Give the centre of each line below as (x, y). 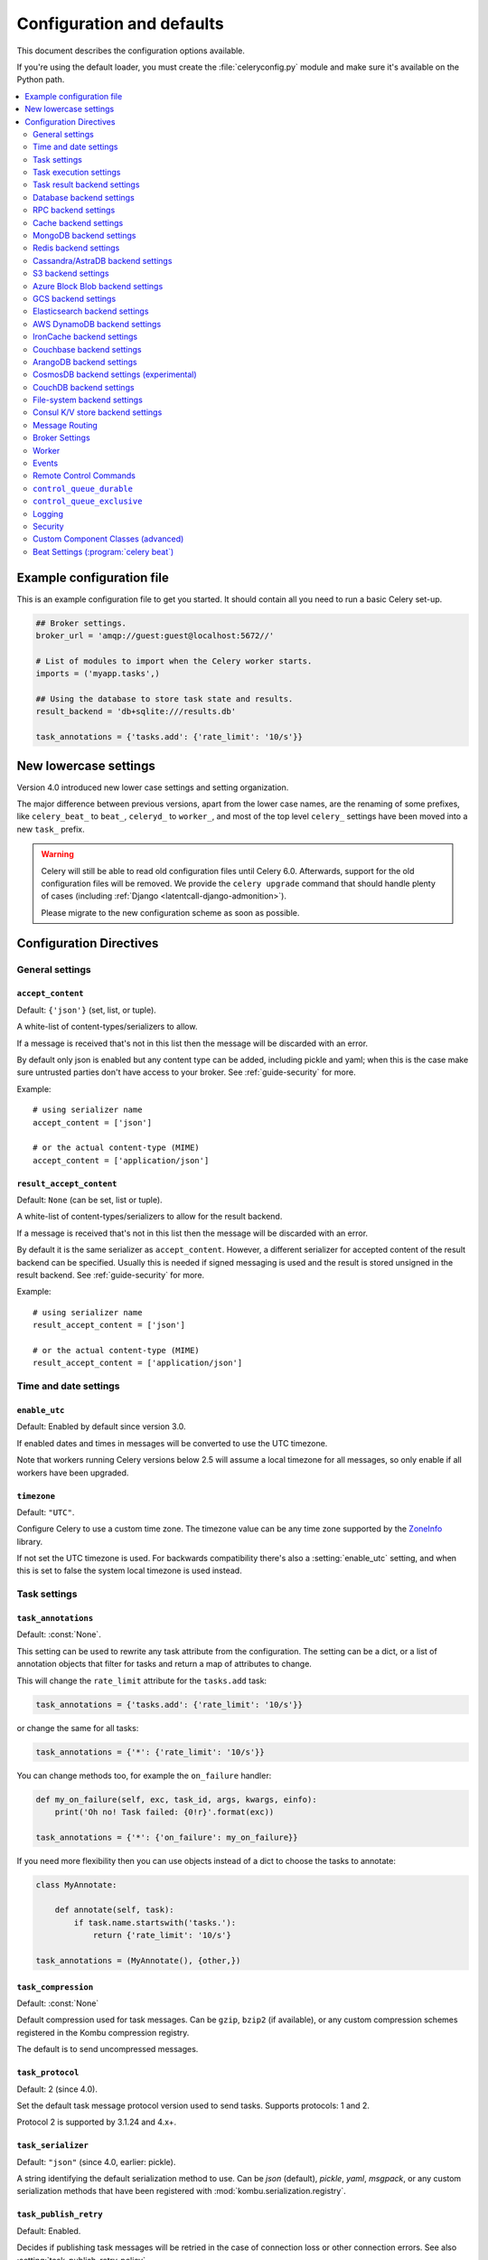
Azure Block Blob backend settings (98, 286)
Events (46, 463)
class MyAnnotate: (76, 1884)
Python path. (41, 80)
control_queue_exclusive (88, 501)
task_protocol (48, 2073)
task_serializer (53, 2146)
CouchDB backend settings (84, 387)
